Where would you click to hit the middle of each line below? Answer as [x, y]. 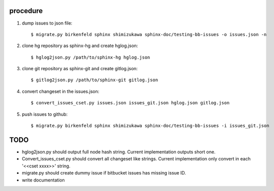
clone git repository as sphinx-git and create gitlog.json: [80, 69]
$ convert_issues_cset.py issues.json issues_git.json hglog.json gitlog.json [130, 103]
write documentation [43, 180]
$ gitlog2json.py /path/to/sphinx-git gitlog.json [95, 80]
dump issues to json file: [47, 23]
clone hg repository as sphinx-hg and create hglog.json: [80, 46]
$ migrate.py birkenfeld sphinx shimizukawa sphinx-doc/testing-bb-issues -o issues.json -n [149, 34]
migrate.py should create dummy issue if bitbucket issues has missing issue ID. [104, 173]
